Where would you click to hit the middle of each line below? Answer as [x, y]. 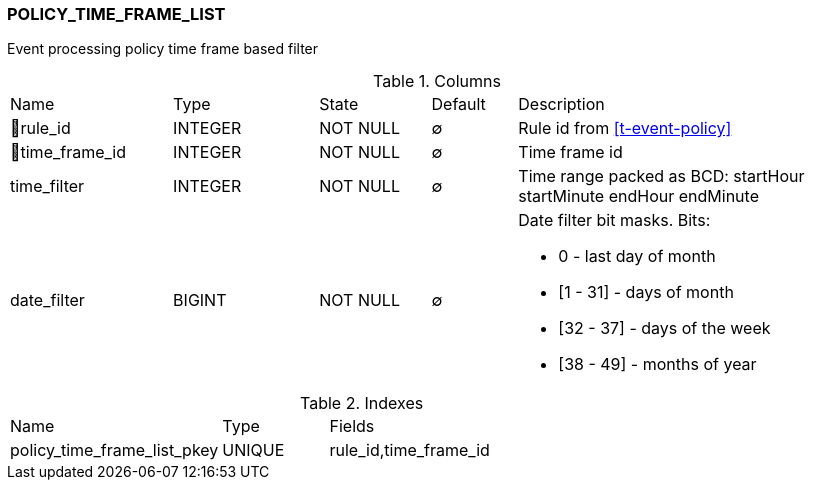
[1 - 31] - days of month [646, 292]
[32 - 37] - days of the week [664, 328]
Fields [352, 426]
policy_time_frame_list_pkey [114, 450]
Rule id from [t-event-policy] [625, 128]
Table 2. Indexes [361, 403]
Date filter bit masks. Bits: [614, 220]
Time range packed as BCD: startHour [661, 176]
